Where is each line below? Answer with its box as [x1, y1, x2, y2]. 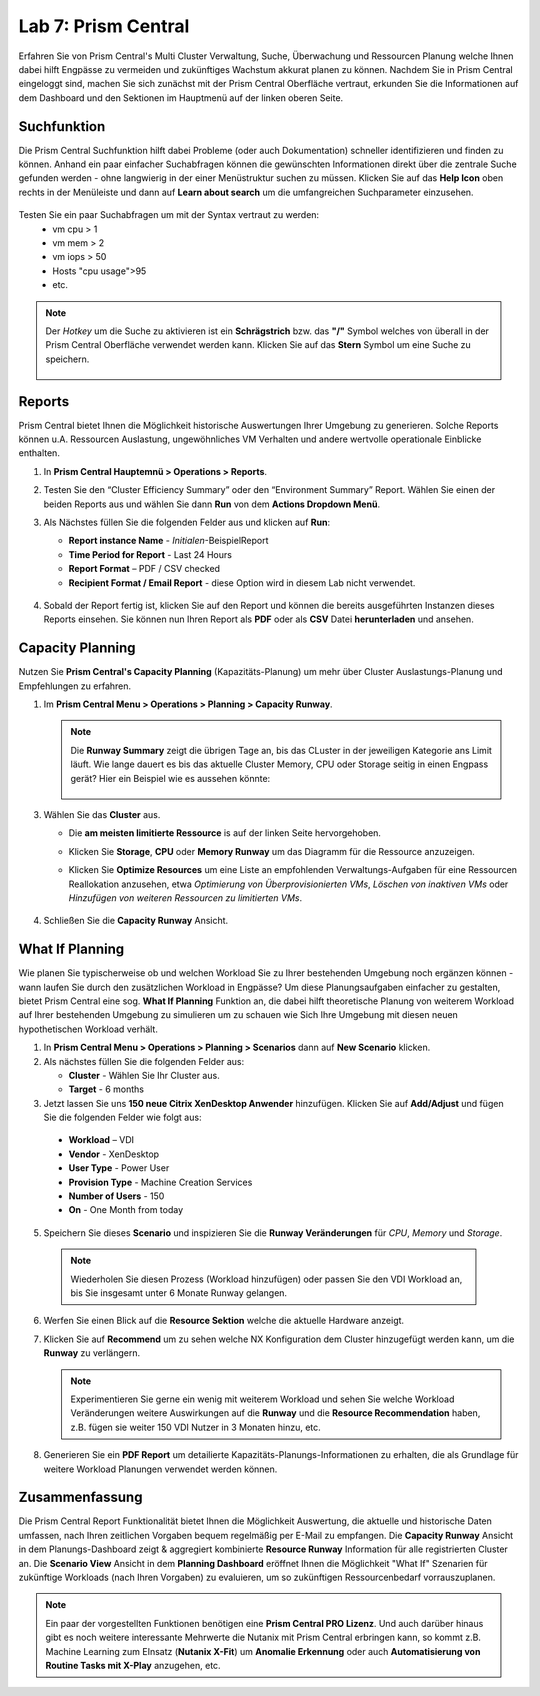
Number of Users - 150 [68, 1190, 165, 1202]
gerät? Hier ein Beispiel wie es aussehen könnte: [70, 772, 271, 784]
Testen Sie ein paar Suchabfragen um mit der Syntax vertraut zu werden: [18, 209, 320, 221]
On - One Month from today [68, 1204, 184, 1216]
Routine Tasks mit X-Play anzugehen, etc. [45, 1659, 221, 1671]
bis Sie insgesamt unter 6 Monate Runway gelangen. [70, 1287, 288, 1299]
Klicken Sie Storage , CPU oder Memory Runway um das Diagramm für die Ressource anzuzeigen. [68, 845, 475, 857]
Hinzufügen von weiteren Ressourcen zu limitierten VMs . [68, 891, 303, 904]
